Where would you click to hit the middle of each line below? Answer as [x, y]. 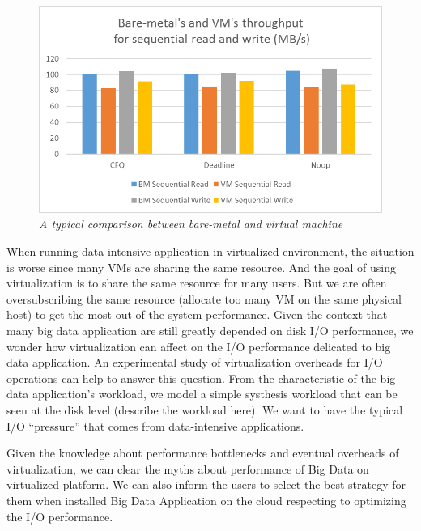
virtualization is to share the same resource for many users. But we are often [197, 283]
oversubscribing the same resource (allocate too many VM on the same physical [204, 298]
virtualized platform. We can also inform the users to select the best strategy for [206, 484]
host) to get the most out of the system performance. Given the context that [197, 314]
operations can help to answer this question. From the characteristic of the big [201, 378]
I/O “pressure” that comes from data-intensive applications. [155, 425]
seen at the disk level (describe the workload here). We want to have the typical [205, 409]
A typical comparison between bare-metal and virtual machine [191, 224]
